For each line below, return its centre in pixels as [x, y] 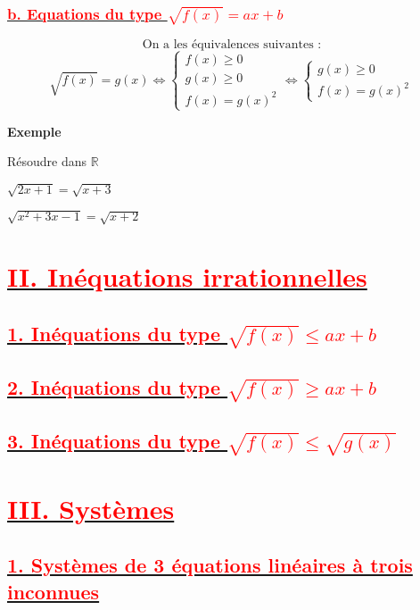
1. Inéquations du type [114, 333]
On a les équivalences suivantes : [232, 44]
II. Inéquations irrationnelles [187, 276]
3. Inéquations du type [114, 441]
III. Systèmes [91, 508]
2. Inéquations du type [114, 387]
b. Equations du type [85, 13]
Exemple [34, 131]
